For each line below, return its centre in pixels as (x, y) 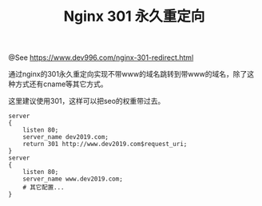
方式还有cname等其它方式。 (61, 84)
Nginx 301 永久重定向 (134, 16)
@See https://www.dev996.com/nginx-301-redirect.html (101, 57)
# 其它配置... (44, 188)
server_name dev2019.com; (66, 137)
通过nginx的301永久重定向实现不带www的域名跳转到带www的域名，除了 (128, 74)
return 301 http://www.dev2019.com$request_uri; (105, 145)
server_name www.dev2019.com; (73, 179)
